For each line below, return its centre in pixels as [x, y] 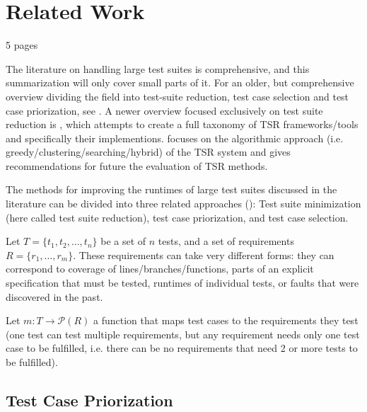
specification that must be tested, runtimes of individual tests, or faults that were [182, 283]
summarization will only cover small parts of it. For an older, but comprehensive [180, 82]
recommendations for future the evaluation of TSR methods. [137, 165]
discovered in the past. [54, 296]
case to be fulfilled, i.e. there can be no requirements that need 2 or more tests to [182, 348]
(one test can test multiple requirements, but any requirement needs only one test [183, 334]
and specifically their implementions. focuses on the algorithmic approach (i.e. [175, 138]
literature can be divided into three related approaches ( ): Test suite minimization [183, 204]
